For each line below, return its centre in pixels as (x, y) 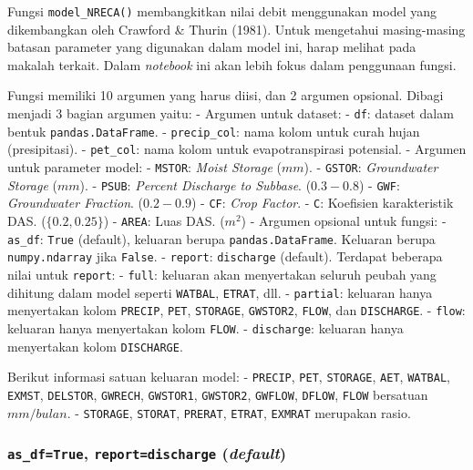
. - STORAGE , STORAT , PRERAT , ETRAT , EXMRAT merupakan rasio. (239, 412)
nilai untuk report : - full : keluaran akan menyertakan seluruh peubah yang (222, 274)
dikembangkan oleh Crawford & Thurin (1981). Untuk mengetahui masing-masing (236, 29)
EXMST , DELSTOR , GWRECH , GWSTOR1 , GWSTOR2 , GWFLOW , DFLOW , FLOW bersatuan (218, 394)
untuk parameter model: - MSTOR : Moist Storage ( (145, 167)
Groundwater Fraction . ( (76, 203)
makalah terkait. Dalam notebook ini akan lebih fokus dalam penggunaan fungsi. (232, 64)
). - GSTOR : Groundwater (371, 167)
